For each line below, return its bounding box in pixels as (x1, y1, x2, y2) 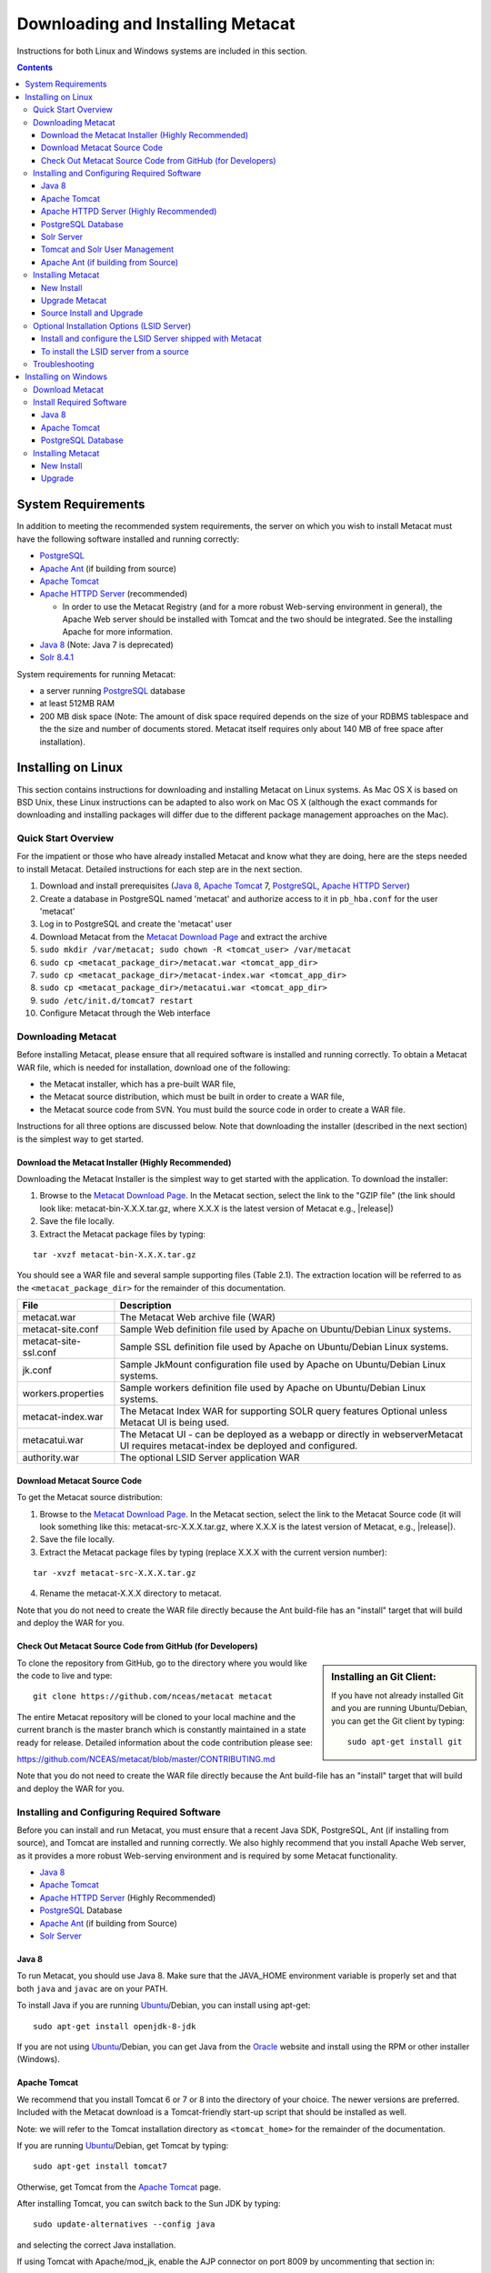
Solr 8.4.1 (39, 652, 75, 663)
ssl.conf (22, 1347, 57, 1359)
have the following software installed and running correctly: (16, 533, 240, 545)
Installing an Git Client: (331, 1670, 436, 1683)
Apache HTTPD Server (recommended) (39, 588, 188, 599)
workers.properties (22, 1387, 105, 1400)
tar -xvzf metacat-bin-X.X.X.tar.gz (33, 1249, 196, 1259)
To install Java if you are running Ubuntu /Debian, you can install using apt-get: (16, 2000, 311, 2011)
